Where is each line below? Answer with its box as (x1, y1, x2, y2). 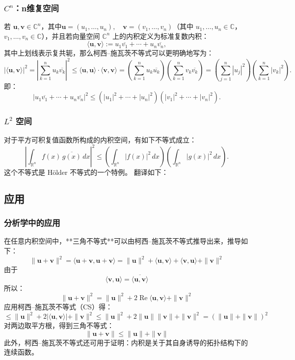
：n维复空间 (13, 1, 59, 14)
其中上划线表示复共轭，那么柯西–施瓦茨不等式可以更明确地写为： (4, 48, 214, 58)
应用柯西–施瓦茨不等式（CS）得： (4, 301, 112, 311)
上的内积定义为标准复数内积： (112, 30, 209, 41)
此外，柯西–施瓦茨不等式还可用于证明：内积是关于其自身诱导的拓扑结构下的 (4, 337, 248, 347)
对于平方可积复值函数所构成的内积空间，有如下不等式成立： (4, 134, 196, 144)
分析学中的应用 (4, 217, 60, 229)
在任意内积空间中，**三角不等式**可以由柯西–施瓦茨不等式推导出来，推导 (4, 236, 241, 246)
